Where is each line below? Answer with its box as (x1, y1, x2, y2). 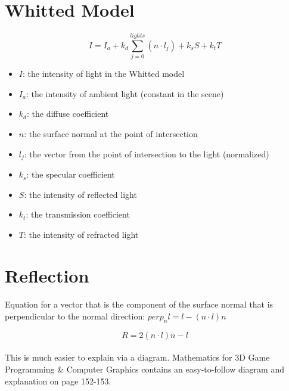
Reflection (5, 263, 89, 287)
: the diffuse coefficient (26, 107, 109, 120)
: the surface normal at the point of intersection (24, 128, 198, 140)
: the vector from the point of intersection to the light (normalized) (24, 147, 269, 160)
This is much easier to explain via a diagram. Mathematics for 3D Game (5, 351, 270, 364)
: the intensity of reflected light (24, 188, 137, 200)
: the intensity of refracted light (23, 228, 139, 240)
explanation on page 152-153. (5, 374, 111, 387)
